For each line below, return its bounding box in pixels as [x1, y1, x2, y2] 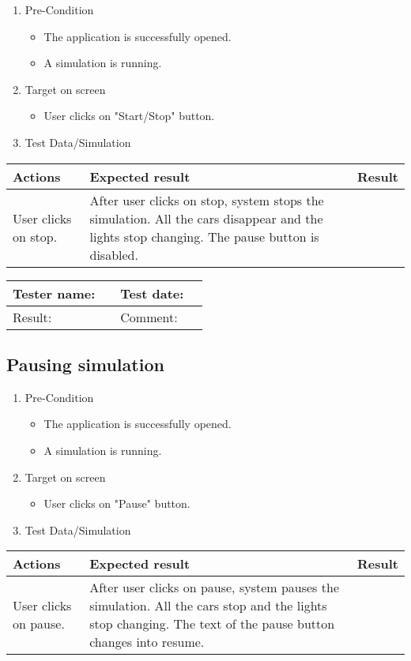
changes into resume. [89, 633, 205, 652]
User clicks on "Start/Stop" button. [43, 107, 215, 124]
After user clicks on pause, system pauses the [89, 578, 339, 597]
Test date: [120, 284, 184, 302]
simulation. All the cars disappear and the [89, 208, 323, 227]
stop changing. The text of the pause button [89, 614, 335, 633]
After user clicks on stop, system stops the [89, 190, 324, 209]
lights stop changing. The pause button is [89, 227, 319, 246]
